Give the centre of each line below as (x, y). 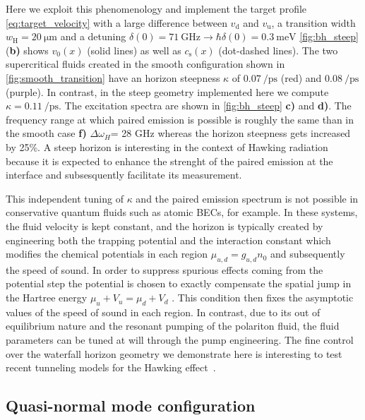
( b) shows (27, 50)
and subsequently (308, 254)
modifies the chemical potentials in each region (107, 254)
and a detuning (93, 36)
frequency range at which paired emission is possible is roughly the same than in (180, 119)
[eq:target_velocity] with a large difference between (116, 22)
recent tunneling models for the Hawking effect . (111, 367)
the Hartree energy (47, 298)
